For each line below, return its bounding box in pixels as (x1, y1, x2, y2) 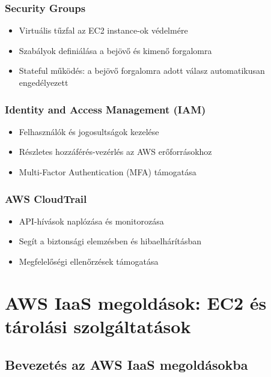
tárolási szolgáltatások (5, 313, 191, 338)
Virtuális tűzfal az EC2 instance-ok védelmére (19, 24, 188, 37)
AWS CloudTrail (5, 191, 87, 206)
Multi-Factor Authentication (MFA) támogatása (19, 166, 196, 178)
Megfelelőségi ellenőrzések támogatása (19, 255, 159, 267)
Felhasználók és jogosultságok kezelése (19, 125, 159, 137)
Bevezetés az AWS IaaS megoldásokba (5, 355, 248, 373)
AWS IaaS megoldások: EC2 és (5, 290, 267, 315)
